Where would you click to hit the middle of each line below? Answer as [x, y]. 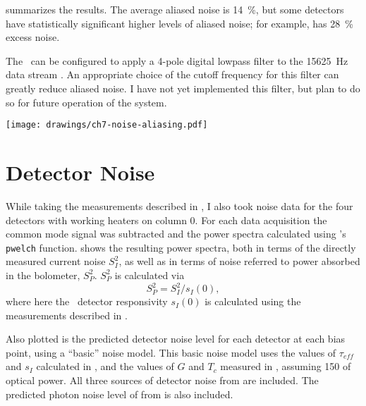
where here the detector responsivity [87, 301]
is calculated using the [253, 301]
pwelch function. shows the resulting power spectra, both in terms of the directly [181, 247]
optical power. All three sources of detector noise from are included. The [162, 380]
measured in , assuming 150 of [286, 366]
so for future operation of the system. [86, 102]
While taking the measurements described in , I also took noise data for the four [179, 205]
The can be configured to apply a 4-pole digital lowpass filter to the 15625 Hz [177, 60]
